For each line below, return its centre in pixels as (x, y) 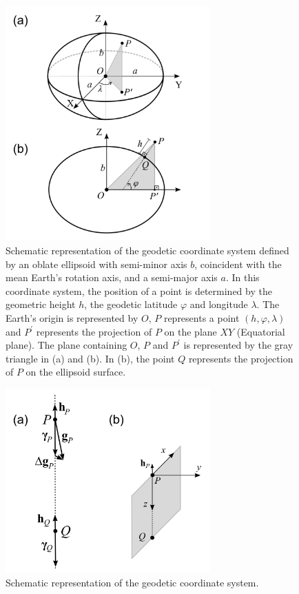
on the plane (190, 331)
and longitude (219, 304)
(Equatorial (261, 331)
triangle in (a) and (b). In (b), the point (90, 358)
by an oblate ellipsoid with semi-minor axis (96, 264)
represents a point (202, 318)
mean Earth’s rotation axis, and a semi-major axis (112, 277)
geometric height (41, 304)
